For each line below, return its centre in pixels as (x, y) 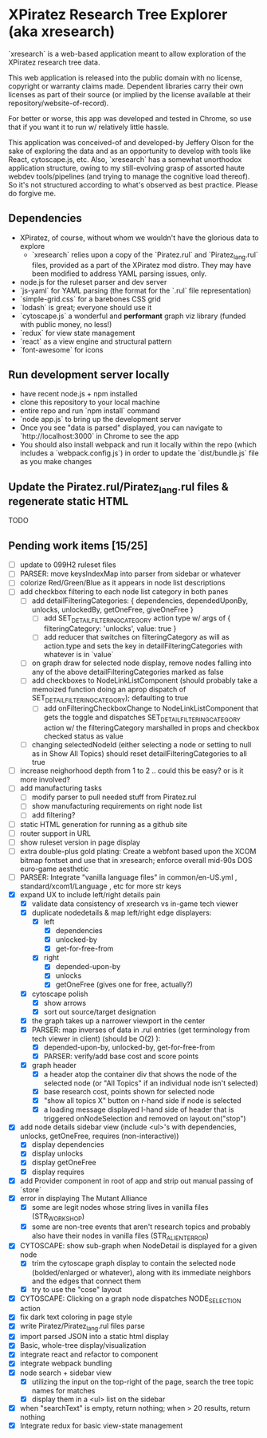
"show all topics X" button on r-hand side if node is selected (142, 1101)
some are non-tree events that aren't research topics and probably (141, 1227)
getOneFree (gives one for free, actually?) (124, 985)
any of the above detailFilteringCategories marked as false (128, 672)
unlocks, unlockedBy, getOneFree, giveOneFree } (112, 610)
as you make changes (56, 462)
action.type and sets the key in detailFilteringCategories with (143, 646)
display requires (58, 1172)
